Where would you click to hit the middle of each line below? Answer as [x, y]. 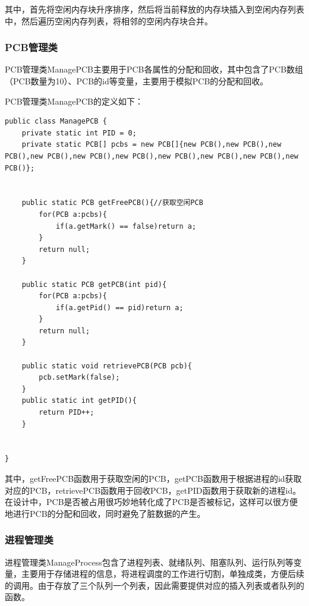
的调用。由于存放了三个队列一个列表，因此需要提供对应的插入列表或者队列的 [154, 585]
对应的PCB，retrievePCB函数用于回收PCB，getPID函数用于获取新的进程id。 [153, 490]
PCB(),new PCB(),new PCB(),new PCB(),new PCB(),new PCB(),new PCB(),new [152, 156]
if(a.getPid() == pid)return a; [119, 307]
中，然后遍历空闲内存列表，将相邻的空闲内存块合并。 [109, 20]
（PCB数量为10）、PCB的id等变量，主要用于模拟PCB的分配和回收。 [137, 81]
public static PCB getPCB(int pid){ [94, 284]
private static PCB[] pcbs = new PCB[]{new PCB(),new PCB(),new [152, 145]
